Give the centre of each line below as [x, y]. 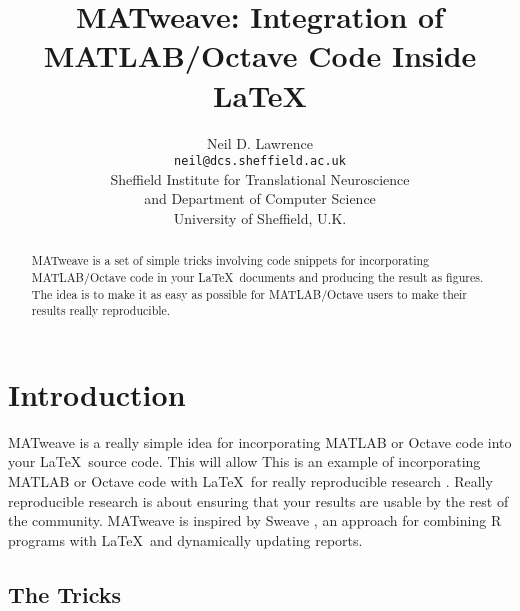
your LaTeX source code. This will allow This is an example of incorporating [244, 461]
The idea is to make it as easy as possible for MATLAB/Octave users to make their [249, 293]
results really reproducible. [101, 310]
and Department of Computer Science [260, 198]
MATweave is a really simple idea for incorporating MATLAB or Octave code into [260, 441]
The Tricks [65, 593]
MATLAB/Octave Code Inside [260, 55]
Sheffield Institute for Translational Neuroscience [260, 178]
